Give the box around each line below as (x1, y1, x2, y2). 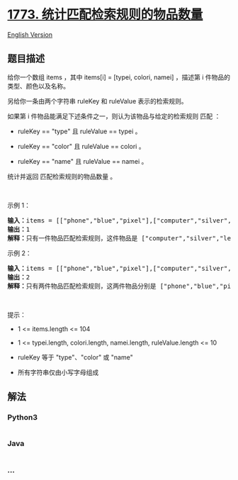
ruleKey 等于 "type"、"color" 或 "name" (17, 352, 133, 362)
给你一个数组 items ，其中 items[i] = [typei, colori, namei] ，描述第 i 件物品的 (7, 72, 230, 82)
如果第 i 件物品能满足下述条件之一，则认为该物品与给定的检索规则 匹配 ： (7, 111, 221, 121)
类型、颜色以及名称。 (7, 82, 69, 90)
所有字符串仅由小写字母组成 (17, 368, 99, 376)
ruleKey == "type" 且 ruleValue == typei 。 (17, 127, 142, 135)
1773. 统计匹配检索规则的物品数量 (7, 6, 203, 23)
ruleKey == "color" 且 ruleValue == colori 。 (17, 142, 145, 150)
